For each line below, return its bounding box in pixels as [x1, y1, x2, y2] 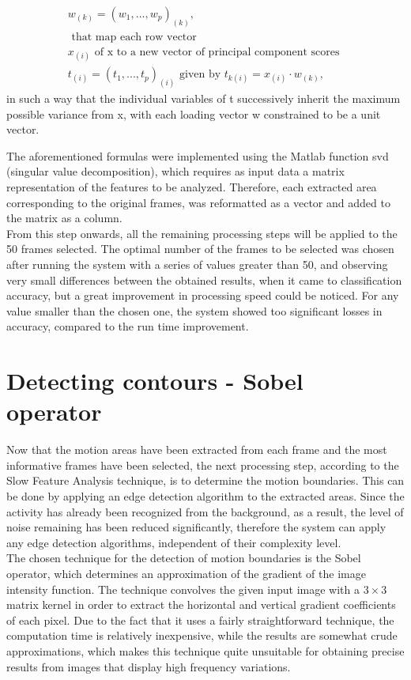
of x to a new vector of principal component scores [94, 46, 340, 58]
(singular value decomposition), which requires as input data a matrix [6, 163, 345, 179]
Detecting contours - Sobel [6, 365, 304, 397]
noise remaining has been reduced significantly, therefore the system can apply [6, 519, 386, 535]
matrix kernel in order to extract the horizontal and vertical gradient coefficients [6, 596, 396, 613]
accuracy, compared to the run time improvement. [6, 318, 249, 334]
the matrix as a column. [6, 210, 123, 226]
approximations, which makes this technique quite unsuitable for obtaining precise [6, 642, 405, 659]
